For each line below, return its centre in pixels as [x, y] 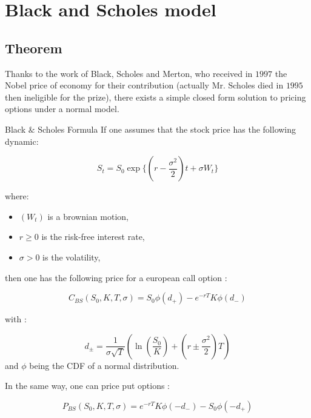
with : [16, 319]
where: [17, 196]
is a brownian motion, [88, 216]
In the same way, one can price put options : [88, 386]
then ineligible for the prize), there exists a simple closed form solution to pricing [155, 97]
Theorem [34, 48]
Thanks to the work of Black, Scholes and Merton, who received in [129, 73]
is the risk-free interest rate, [93, 237]
